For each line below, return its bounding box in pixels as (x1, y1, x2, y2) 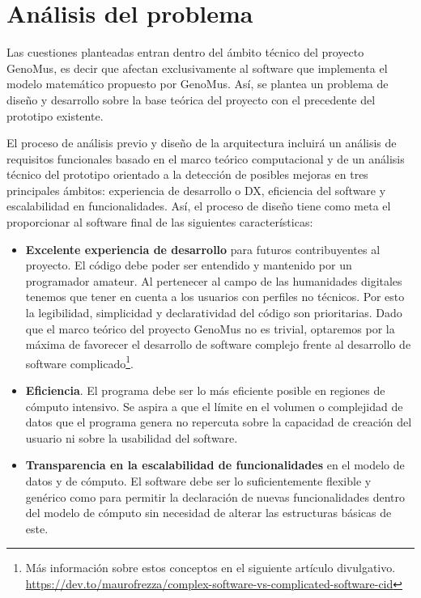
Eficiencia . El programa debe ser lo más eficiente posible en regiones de (25, 382, 385, 399)
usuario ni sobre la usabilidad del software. (25, 429, 238, 446)
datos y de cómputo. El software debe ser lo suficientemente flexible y (25, 473, 372, 490)
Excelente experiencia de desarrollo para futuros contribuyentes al (25, 240, 381, 257)
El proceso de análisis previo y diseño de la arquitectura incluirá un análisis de (6, 134, 397, 151)
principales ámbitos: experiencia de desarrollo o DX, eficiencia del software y (6, 181, 386, 198)
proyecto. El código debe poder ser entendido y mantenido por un (25, 257, 352, 274)
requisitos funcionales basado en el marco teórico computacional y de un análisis (6, 150, 405, 167)
